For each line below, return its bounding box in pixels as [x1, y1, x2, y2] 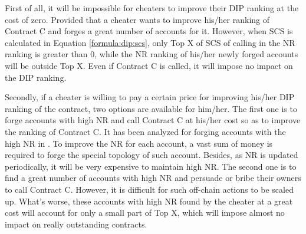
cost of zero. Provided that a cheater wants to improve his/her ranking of [5, 13, 270, 25]
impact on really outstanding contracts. [5, 217, 147, 230]
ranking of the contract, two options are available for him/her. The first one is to [5, 102, 297, 114]
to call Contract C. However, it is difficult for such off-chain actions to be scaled [5, 183, 294, 195]
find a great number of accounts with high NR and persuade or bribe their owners [5, 172, 301, 184]
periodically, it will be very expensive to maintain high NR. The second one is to [5, 160, 297, 172]
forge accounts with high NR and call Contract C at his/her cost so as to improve [5, 114, 301, 126]
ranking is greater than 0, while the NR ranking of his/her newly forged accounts [5, 48, 298, 60]
